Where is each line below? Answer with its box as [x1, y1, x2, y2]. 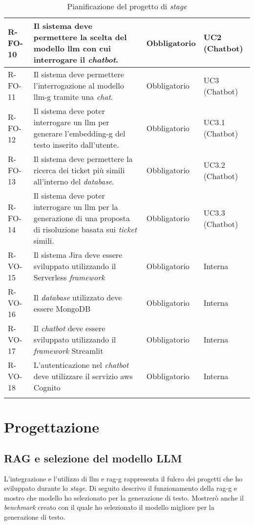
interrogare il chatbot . [33, 54, 119, 65]
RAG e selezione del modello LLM [4, 450, 182, 465]
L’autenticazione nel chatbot [33, 359, 129, 370]
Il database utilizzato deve [33, 291, 122, 303]
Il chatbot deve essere [33, 322, 106, 334]
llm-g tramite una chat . [33, 91, 113, 102]
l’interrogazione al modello [33, 80, 124, 91]
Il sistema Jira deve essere [33, 249, 123, 260]
